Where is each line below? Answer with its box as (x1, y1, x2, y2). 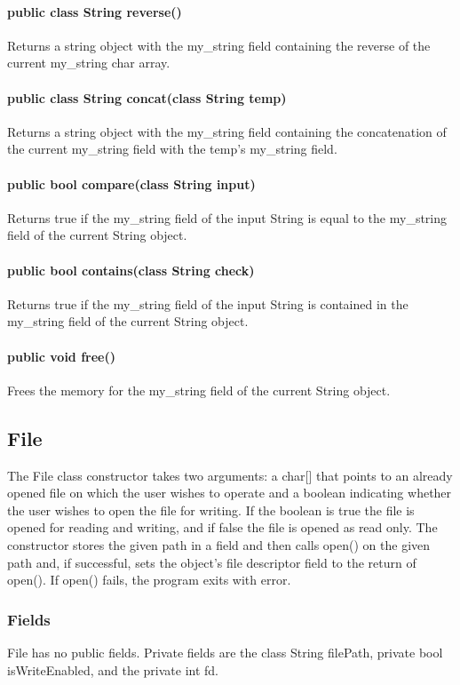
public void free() (7, 346, 115, 365)
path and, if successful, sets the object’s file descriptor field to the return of (7, 553, 416, 571)
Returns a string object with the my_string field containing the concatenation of (7, 122, 447, 140)
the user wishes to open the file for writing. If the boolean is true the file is (7, 500, 415, 519)
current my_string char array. (7, 53, 171, 72)
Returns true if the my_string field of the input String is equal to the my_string (7, 208, 448, 227)
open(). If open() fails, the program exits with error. (7, 570, 291, 589)
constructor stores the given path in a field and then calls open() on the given (7, 535, 431, 554)
